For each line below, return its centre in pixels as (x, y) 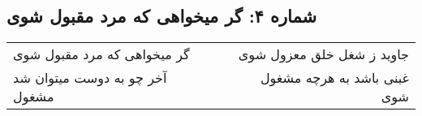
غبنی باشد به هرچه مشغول (334, 78)
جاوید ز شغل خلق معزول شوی (323, 54)
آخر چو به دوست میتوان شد (90, 78)
